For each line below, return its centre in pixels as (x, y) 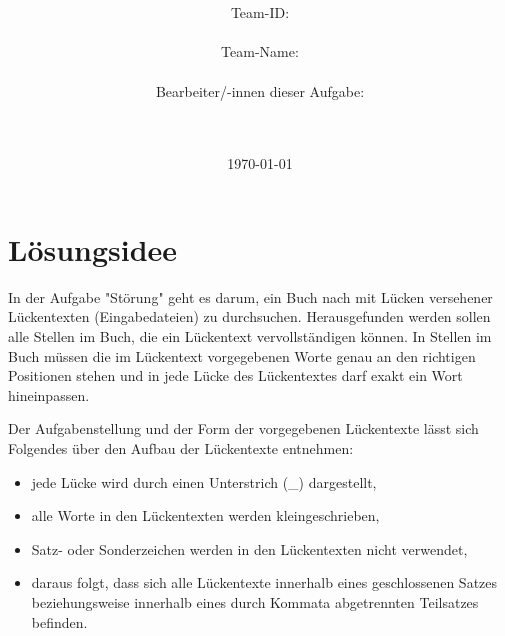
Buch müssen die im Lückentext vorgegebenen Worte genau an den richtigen (242, 355)
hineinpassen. (49, 394)
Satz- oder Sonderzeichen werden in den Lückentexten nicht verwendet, (249, 548)
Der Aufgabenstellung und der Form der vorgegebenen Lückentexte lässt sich (243, 428)
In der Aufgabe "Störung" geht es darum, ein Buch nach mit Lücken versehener (250, 296)
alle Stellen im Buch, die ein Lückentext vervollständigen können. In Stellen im (250, 336)
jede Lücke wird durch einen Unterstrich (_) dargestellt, (204, 481)
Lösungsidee (93, 248)
